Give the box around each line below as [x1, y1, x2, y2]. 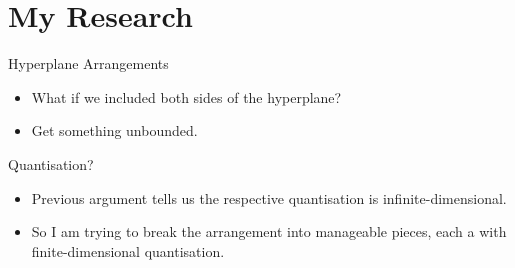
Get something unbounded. [31, 120, 198, 141]
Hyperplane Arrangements [8, 53, 169, 74]
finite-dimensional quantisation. [31, 240, 225, 261]
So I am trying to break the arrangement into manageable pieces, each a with [31, 221, 507, 242]
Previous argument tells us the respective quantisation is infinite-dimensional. [31, 187, 507, 208]
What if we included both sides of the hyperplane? [31, 86, 342, 107]
